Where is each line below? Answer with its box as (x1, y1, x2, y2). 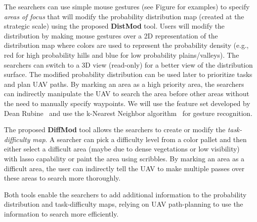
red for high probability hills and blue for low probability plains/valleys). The (4, 49, 239, 60)
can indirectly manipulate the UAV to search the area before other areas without (4, 88, 250, 99)
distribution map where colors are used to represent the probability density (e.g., (4, 40, 249, 50)
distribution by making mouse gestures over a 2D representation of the (4, 30, 218, 40)
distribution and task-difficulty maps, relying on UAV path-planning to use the (4, 199, 243, 209)
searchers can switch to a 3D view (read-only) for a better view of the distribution (4, 59, 253, 70)
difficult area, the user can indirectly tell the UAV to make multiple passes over (4, 163, 245, 173)
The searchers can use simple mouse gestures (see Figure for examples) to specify (4, 1, 250, 11)
